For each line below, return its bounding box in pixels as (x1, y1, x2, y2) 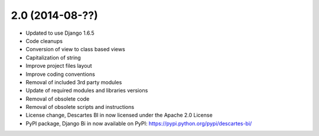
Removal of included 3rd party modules (25, 78, 122, 85)
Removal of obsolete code (25, 95, 90, 102)
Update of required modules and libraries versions (25, 87, 148, 94)
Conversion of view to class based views (25, 46, 125, 53)
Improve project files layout (25, 62, 92, 69)
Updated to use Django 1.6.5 (25, 29, 95, 37)
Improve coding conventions (25, 71, 96, 78)
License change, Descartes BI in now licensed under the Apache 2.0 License (25, 112, 213, 119)
